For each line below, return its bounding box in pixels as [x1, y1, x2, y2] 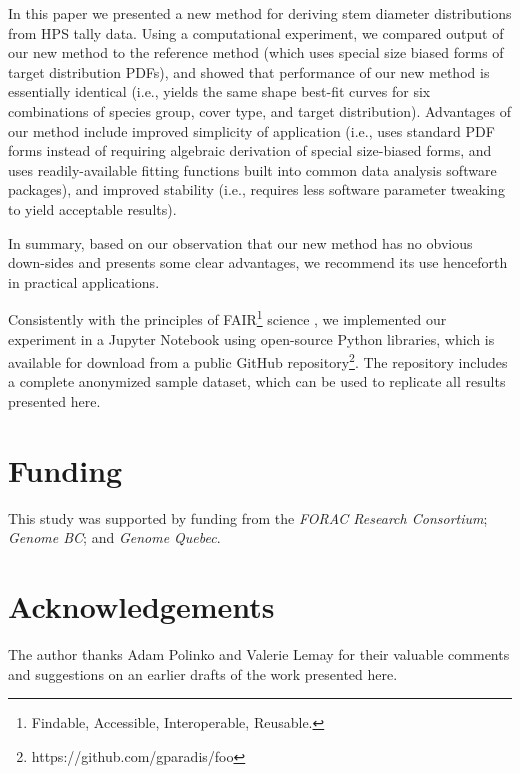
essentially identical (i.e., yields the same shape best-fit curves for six [8, 81, 431, 102]
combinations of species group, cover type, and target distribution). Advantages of [8, 100, 512, 121]
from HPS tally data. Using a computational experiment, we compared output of [8, 22, 504, 43]
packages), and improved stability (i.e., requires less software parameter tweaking [8, 179, 505, 200]
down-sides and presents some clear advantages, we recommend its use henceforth [8, 252, 508, 273]
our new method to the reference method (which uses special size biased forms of [8, 42, 504, 63]
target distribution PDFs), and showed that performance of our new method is [8, 61, 490, 82]
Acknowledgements [8, 586, 275, 627]
